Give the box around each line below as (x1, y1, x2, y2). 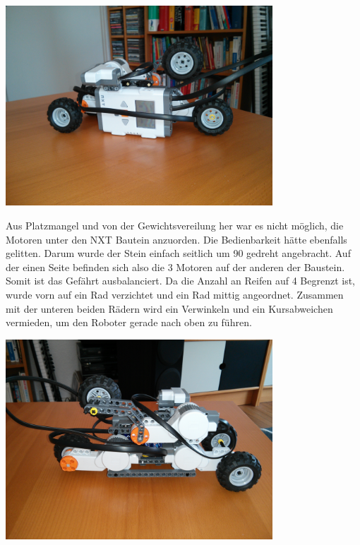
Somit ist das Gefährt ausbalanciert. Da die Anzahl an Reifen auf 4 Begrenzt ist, (6, 273, 355, 288)
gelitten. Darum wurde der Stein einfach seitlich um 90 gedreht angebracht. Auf (6, 246, 351, 260)
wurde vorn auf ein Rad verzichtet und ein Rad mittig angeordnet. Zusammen (6, 287, 344, 302)
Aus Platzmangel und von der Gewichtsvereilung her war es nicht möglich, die (6, 218, 344, 233)
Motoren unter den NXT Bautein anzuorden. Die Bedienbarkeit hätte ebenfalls (6, 232, 347, 246)
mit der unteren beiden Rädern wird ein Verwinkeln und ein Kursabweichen (6, 301, 333, 316)
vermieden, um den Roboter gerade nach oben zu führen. (6, 315, 252, 330)
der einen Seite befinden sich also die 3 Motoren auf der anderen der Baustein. (6, 259, 345, 274)
